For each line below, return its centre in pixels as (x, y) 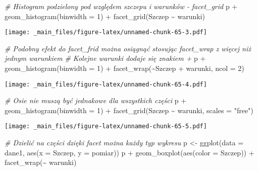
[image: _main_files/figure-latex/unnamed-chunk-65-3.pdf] (106, 32)
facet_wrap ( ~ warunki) (41, 162)
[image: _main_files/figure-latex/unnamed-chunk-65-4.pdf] (106, 84)
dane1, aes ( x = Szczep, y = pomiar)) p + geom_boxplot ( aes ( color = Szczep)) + (130, 152)
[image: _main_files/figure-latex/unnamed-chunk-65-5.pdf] (106, 126)
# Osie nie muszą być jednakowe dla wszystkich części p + (96, 100)
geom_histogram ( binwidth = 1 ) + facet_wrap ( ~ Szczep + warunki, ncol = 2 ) (124, 68)
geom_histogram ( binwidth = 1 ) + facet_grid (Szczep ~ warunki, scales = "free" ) (129, 110)
